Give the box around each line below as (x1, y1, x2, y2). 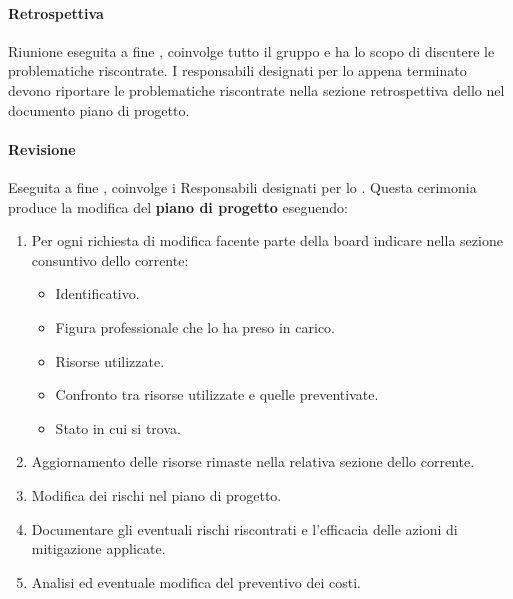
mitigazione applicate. (31, 538, 166, 559)
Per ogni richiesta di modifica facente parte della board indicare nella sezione (31, 230, 503, 251)
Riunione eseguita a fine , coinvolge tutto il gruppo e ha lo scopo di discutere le (8, 40, 495, 61)
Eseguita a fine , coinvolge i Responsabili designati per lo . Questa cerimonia (8, 176, 477, 197)
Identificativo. (55, 283, 140, 304)
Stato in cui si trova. (55, 417, 181, 438)
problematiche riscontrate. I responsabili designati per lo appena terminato (8, 60, 467, 81)
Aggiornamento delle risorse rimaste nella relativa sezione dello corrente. (31, 451, 475, 472)
